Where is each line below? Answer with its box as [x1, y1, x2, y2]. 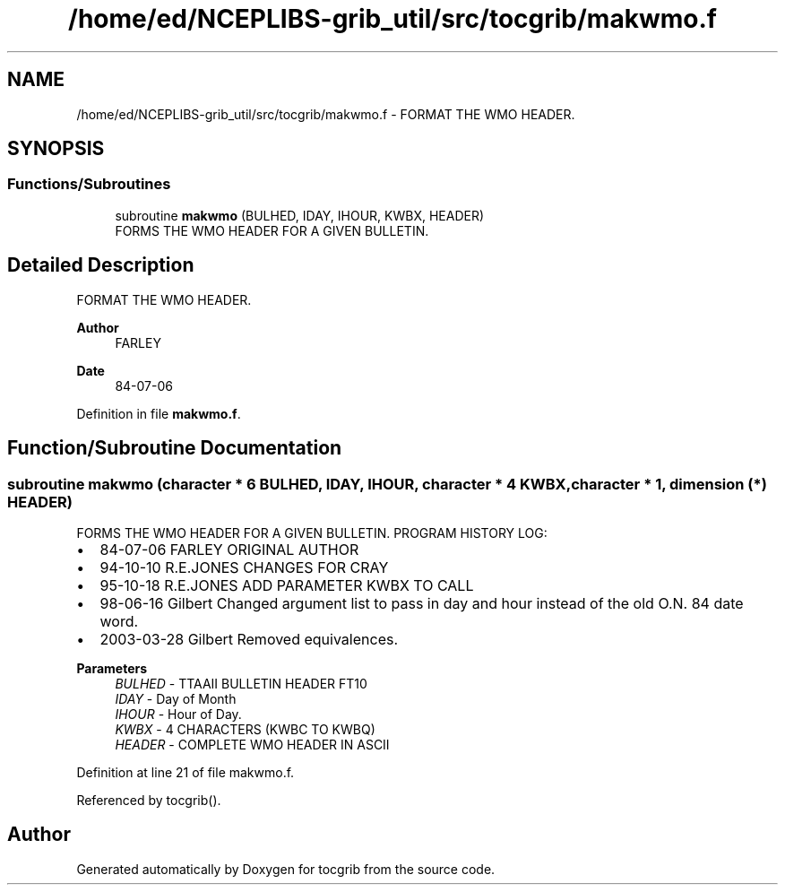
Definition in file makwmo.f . [76, 405, 241, 421]
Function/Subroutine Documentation [7, 437, 342, 460]
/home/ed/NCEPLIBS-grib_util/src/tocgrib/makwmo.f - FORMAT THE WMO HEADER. [76, 106, 575, 122]
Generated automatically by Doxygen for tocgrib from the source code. [76, 861, 496, 877]
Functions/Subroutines [7, 175, 171, 194]
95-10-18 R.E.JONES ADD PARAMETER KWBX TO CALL [99, 576, 474, 594]
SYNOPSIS [7, 137, 105, 160]
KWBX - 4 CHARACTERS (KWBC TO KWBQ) [115, 721, 375, 737]
